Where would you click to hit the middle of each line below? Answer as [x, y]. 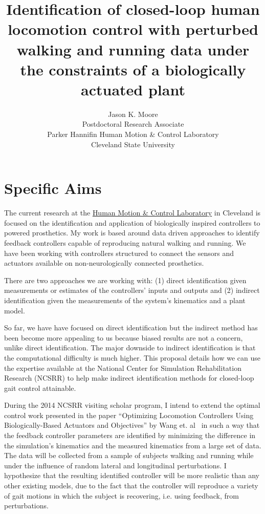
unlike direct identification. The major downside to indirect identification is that [130, 348]
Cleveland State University [133, 144]
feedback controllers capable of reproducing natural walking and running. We [125, 242]
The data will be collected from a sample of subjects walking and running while [129, 455]
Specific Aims [53, 188]
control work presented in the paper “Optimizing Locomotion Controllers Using [129, 415]
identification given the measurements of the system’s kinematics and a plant [125, 300]
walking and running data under [133, 49]
